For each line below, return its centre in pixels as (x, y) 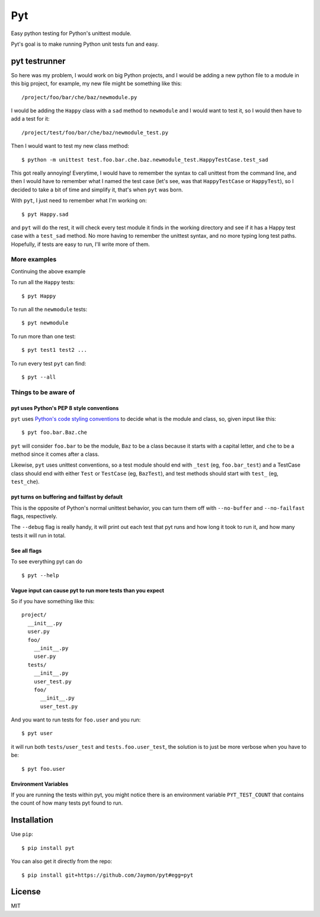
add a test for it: (30, 119)
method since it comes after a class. (55, 454)
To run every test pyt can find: (49, 363)
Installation (32, 820)
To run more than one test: (44, 336)
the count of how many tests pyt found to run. (67, 803)
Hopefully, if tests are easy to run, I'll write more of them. (81, 244)
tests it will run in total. (39, 535)
